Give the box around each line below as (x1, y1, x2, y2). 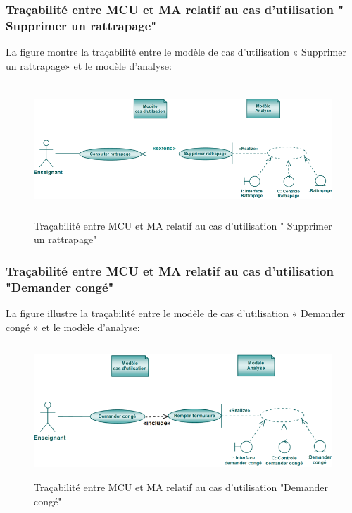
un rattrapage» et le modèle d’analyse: (6, 58, 172, 73)
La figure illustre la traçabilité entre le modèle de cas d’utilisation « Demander (6, 306, 345, 321)
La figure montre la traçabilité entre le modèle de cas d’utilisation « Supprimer (6, 44, 346, 59)
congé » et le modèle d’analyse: (6, 319, 140, 334)
